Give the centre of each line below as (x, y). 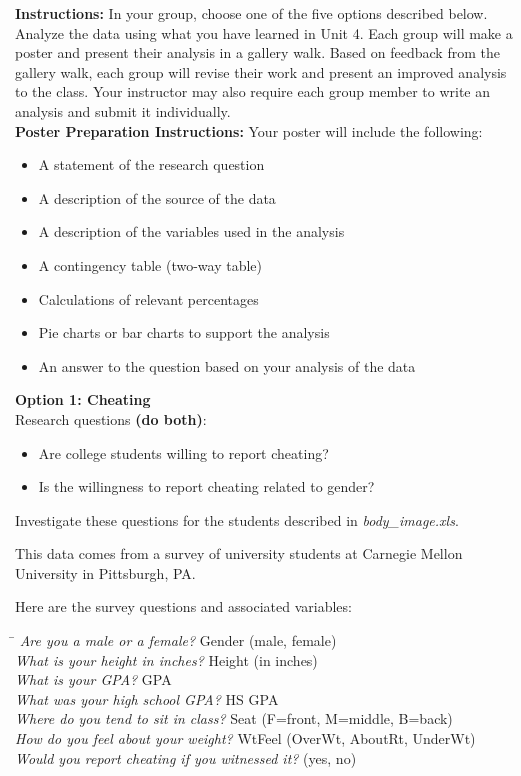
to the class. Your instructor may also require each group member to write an (253, 91)
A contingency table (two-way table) (150, 264)
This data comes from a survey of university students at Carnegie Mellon (239, 553)
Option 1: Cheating (83, 399)
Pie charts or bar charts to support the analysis (184, 332)
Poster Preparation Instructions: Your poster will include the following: (249, 130)
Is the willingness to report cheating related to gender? (206, 486)
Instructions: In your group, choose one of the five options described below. (251, 13)
